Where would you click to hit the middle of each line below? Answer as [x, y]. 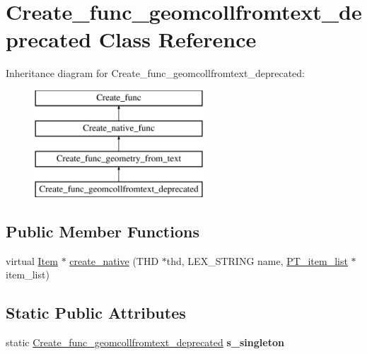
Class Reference [177, 39]
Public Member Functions [103, 231]
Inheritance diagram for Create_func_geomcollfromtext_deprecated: [155, 73]
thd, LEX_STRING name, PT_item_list [257, 260]
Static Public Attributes [96, 313]
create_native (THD [114, 260]
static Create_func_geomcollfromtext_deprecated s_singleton [145, 342]
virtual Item [32, 260]
